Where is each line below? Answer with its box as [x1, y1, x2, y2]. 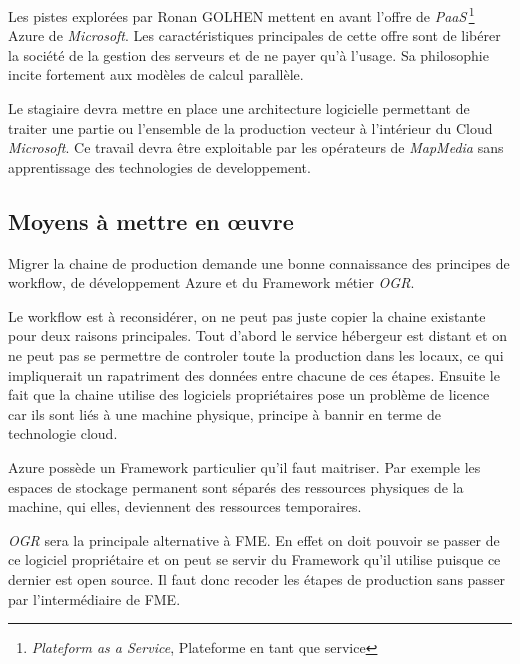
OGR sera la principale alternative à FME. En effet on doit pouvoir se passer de [8, 529, 500, 550]
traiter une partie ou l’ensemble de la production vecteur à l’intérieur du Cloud [8, 117, 493, 138]
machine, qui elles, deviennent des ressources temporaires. [8, 496, 362, 517]
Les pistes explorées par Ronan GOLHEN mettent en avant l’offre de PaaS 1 [8, 3, 475, 26]
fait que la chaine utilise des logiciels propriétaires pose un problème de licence [8, 384, 490, 405]
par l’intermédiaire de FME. [8, 588, 181, 609]
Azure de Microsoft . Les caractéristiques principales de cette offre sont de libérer [8, 25, 501, 46]
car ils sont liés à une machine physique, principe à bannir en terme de [8, 403, 441, 424]
